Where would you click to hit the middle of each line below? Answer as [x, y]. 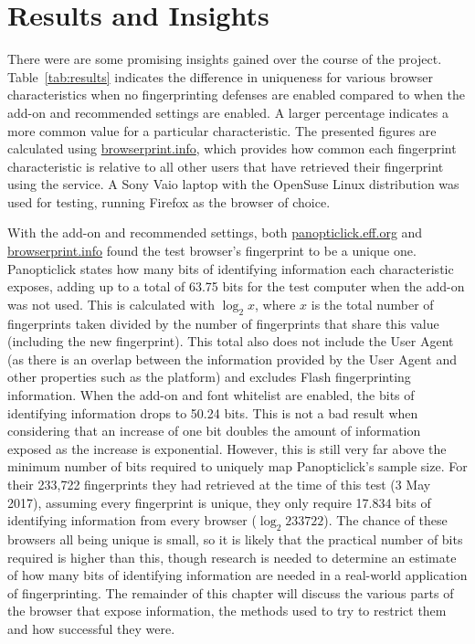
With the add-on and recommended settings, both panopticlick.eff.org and [215, 232]
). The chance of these [385, 520]
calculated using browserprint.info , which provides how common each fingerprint [232, 148]
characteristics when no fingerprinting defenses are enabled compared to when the [237, 95]
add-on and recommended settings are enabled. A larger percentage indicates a [228, 112]
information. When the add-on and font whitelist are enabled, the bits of [211, 395]
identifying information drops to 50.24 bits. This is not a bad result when [213, 412]
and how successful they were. [91, 628]
